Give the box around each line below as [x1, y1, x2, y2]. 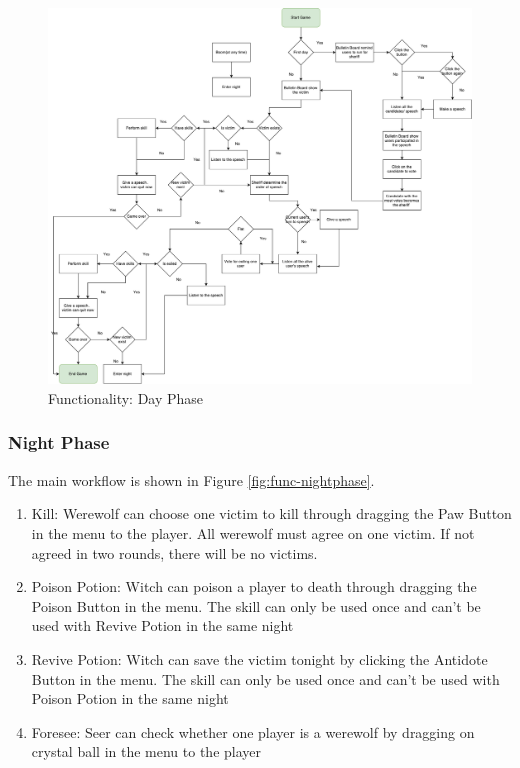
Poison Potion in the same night [31, 688, 229, 709]
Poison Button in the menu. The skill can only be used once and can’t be [31, 595, 481, 616]
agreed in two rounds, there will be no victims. [31, 542, 318, 563]
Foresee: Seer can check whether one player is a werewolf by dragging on [31, 721, 475, 742]
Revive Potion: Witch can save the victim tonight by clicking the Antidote [31, 648, 488, 669]
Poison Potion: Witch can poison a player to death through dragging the [31, 576, 477, 597]
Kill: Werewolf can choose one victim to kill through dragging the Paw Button [31, 503, 512, 524]
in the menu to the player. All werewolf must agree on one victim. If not [31, 522, 475, 543]
